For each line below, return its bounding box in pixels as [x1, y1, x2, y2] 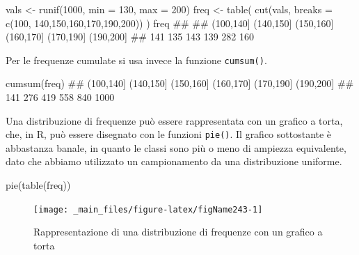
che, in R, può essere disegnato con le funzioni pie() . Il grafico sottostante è [6, 127, 332, 141]
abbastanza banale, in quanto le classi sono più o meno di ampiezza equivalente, [6, 140, 346, 155]
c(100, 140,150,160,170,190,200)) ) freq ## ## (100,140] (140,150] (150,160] [6, 15, 334, 30]
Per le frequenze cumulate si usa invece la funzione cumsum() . [6, 52, 267, 67]
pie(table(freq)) [6, 178, 71, 192]
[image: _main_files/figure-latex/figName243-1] [33, 204, 263, 215]
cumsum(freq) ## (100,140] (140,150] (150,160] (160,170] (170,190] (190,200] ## [6, 76, 354, 91]
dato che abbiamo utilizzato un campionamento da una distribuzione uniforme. [6, 154, 342, 169]
